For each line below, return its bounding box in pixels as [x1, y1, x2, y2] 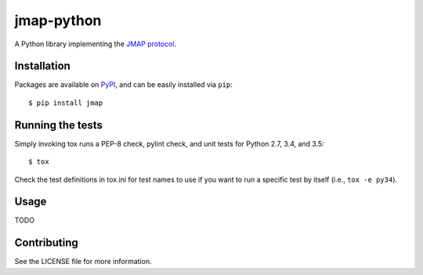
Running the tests [14, 118, 103, 132]
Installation [14, 60, 70, 73]
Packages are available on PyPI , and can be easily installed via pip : [14, 80, 233, 89]
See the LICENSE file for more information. [14, 257, 152, 266]
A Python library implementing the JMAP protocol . [14, 39, 176, 49]
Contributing [14, 236, 78, 250]
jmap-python [14, 12, 102, 29]
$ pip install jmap [28, 98, 103, 107]
